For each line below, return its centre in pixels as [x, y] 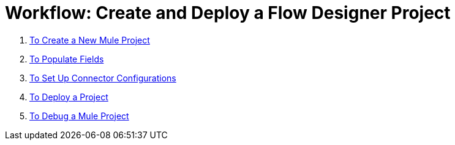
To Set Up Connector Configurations [103, 78]
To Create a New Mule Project [90, 40]
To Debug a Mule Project [79, 116]
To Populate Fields [67, 59]
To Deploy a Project [69, 97]
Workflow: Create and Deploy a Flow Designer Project [228, 13]
